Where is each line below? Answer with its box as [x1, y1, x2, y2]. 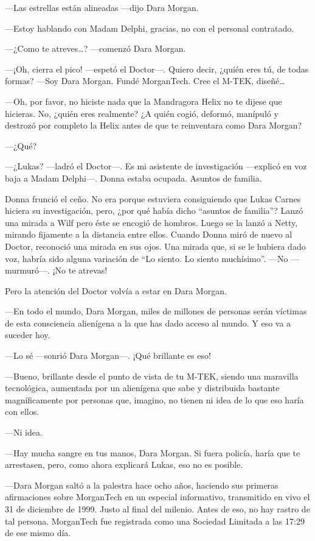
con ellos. [5, 405, 40, 418]
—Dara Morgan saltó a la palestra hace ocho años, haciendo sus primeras [5, 478, 279, 491]
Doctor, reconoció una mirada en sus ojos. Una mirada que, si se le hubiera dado [5, 239, 306, 252]
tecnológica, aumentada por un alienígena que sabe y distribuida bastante [5, 381, 280, 394]
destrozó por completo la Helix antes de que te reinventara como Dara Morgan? [5, 119, 302, 132]
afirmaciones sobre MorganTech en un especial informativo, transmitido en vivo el [5, 490, 310, 503]
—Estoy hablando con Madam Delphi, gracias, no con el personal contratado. [5, 21, 294, 34]
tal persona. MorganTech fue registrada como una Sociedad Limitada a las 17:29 [5, 514, 305, 527]
